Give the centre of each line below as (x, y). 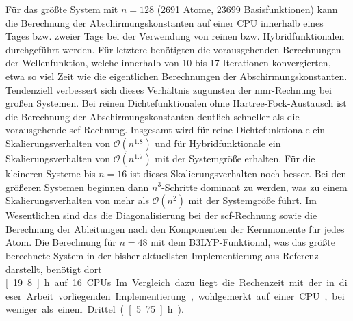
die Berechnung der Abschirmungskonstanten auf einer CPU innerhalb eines (165, 22)
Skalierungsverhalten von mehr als (77, 200)
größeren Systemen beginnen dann (77, 187)
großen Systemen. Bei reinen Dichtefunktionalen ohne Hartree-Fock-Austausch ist (176, 103)
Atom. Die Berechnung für (61, 242)
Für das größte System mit (62, 9)
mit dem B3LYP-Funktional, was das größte (243, 242)
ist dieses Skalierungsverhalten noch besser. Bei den (238, 173)
